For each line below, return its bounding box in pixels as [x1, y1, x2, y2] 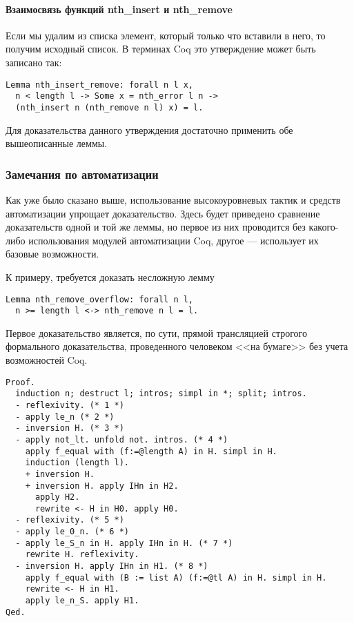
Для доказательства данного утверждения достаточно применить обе [6, 122, 293, 137]
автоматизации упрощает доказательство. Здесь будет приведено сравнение [6, 206, 320, 220]
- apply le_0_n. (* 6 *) [15, 527, 129, 537]
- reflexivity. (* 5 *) [15, 515, 124, 525]
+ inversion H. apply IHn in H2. [25, 480, 179, 491]
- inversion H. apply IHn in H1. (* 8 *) [15, 561, 208, 572]
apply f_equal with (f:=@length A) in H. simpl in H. [25, 446, 277, 456]
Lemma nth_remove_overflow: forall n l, [6, 294, 194, 304]
